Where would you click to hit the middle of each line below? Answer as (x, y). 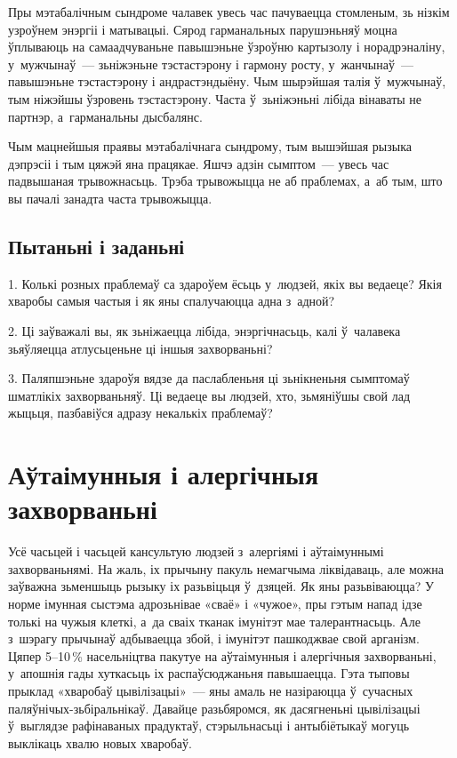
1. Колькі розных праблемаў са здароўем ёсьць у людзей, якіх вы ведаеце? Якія (225, 283)
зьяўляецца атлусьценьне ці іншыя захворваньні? (140, 348)
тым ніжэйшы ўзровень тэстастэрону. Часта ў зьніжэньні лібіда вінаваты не (215, 98)
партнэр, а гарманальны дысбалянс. (105, 116)
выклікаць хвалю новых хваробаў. (100, 742)
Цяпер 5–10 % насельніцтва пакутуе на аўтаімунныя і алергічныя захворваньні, (222, 655)
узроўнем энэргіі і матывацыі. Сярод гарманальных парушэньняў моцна (203, 29)
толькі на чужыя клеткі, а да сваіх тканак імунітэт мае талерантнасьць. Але (214, 621)
